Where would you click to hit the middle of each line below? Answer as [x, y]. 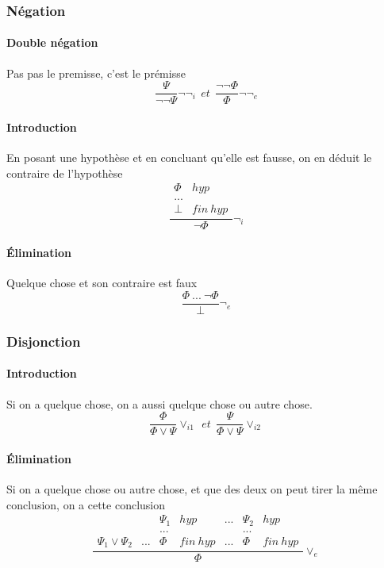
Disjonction [44, 341]
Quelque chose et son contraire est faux [102, 283]
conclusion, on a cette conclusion [86, 504]
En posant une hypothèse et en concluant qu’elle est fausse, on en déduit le [189, 157]
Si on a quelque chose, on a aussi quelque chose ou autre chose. [159, 403]
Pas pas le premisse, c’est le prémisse [96, 73]
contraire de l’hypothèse [65, 173]
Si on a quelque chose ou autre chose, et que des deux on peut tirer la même [192, 488]
